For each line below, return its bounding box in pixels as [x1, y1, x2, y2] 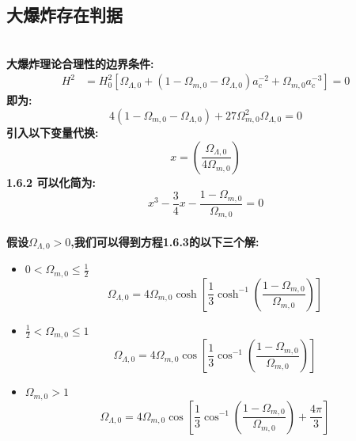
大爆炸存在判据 [6, 2, 123, 27]
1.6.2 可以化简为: [6, 173, 96, 190]
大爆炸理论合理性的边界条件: [6, 55, 154, 71]
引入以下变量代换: [6, 124, 99, 141]
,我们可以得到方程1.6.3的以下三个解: [70, 233, 259, 249]
